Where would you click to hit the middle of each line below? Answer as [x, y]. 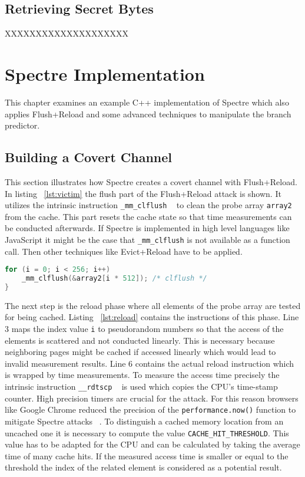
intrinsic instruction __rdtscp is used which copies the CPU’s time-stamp [141, 386]
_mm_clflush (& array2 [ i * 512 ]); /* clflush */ [114, 279]
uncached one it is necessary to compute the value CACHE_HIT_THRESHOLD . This [147, 432]
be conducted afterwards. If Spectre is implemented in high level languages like [147, 228]
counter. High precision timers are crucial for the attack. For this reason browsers [152, 398]
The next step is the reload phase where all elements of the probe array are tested [153, 305]
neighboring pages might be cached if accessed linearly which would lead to [140, 352]
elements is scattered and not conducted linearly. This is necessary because [140, 340]
